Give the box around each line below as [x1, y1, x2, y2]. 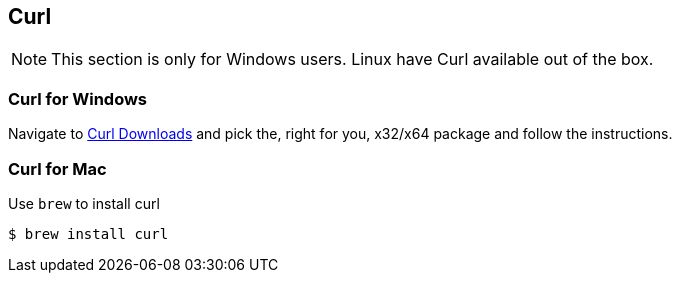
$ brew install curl [8, 225, 169, 242]
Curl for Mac [8, 158, 107, 179]
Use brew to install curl [8, 194, 160, 212]
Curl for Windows [8, 88, 148, 109]
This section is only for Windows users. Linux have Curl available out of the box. [51, 49, 654, 70]
